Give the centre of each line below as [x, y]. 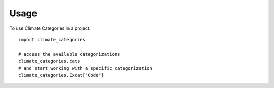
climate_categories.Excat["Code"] [61, 75]
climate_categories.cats [49, 61]
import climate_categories [52, 40]
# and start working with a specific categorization [85, 68]
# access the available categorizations [69, 54]
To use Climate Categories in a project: [50, 28]
